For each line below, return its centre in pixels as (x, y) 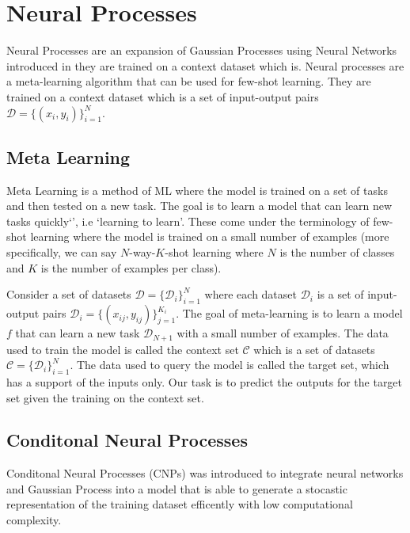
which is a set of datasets (314, 349)
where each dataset (251, 294)
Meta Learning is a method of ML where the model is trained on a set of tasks (197, 190)
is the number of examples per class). (131, 267)
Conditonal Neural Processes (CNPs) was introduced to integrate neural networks (205, 473)
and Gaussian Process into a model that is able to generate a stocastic (177, 488)
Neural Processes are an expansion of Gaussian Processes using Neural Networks (202, 50)
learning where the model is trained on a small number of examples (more (210, 236)
